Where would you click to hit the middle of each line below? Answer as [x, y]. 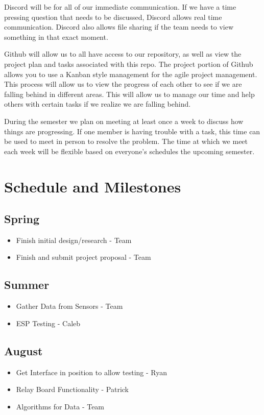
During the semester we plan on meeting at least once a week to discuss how [124, 121]
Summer [27, 285]
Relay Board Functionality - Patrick [73, 389]
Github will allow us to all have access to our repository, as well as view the [123, 54]
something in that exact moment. [56, 36]
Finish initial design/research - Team [74, 240]
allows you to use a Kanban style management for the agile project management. [131, 74]
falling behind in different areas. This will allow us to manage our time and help [129, 94]
